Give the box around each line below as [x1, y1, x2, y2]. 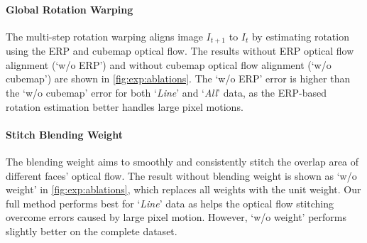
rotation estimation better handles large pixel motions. [6, 99, 243, 114]
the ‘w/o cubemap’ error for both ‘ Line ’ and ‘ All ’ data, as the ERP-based [6, 85, 327, 100]
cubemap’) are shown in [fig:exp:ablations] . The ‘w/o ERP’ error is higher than [6, 71, 351, 86]
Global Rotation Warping [6, 1, 133, 16]
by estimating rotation [251, 28, 349, 43]
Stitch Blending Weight [6, 126, 123, 141]
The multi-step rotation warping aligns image [6, 28, 203, 43]
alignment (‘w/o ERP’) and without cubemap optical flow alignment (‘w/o [6, 57, 332, 72]
